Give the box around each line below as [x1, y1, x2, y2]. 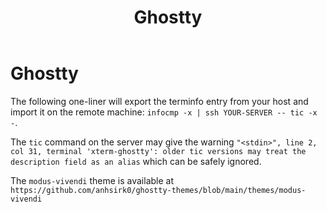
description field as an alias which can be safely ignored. [10, 155, 262, 167]
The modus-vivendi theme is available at [10, 174, 175, 186]
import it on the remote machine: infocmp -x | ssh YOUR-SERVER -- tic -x [10, 106, 318, 118]
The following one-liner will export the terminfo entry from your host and [10, 95, 309, 107]
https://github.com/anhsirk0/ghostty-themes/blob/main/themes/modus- [10, 185, 307, 195]
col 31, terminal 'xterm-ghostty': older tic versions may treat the [10, 146, 307, 156]
